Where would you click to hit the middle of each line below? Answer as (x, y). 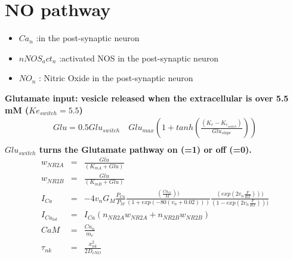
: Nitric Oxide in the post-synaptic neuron (116, 78)
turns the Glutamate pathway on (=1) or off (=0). (145, 149)
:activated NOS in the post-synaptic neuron (139, 58)
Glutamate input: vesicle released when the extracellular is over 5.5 (147, 98)
